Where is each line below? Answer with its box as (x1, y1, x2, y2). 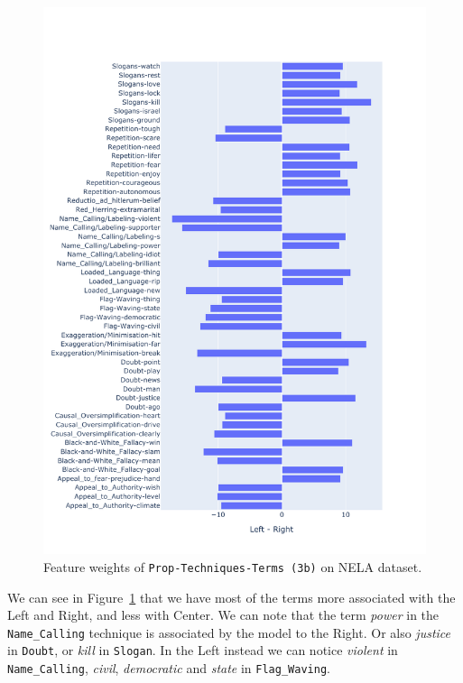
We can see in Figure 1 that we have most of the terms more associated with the (7, 587, 456, 606)
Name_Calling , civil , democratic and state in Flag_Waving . (7, 659, 330, 678)
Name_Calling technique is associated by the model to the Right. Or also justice (7, 623, 451, 641)
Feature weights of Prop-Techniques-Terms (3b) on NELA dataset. (43, 557, 422, 576)
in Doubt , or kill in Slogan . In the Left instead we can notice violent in (7, 641, 398, 660)
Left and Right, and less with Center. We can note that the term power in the (7, 605, 440, 624)
